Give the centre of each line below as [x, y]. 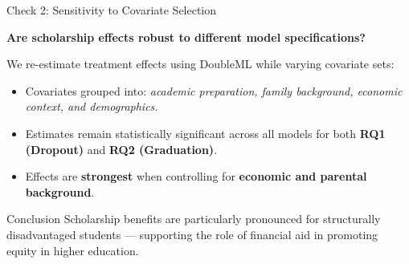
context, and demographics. [92, 106]
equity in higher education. [73, 250]
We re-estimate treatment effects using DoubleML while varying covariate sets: [200, 64]
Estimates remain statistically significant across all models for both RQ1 [205, 133]
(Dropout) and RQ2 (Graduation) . [121, 149]
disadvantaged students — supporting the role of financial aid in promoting [192, 234]
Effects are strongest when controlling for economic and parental [196, 176]
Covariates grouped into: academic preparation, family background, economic [214, 90]
